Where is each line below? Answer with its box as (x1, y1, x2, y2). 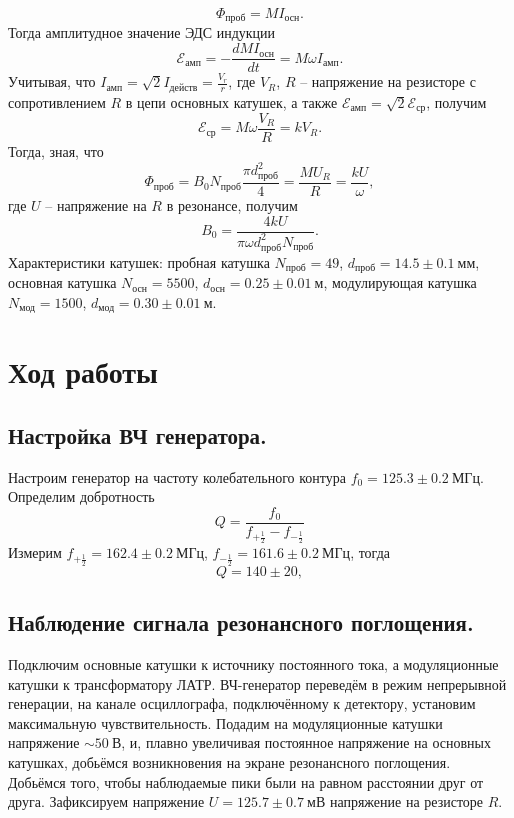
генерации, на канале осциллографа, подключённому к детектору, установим (8, 693, 476, 714)
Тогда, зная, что (8, 141, 104, 162)
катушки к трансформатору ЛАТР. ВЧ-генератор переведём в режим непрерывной (8, 673, 507, 694)
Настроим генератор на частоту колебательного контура (8, 466, 347, 487)
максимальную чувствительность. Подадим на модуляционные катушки (8, 712, 443, 733)
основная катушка (8, 272, 117, 293)
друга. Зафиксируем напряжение (8, 791, 205, 812)
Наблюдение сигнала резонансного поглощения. (8, 607, 474, 638)
